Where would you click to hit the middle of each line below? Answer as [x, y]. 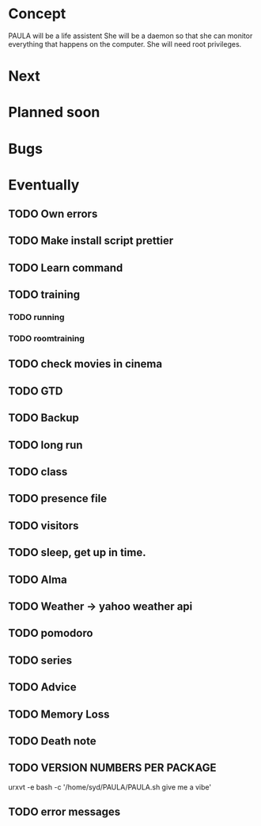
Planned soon [54, 112]
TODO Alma [38, 579]
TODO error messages [64, 812]
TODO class [38, 472]
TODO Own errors [53, 214]
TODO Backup [43, 418]
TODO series [40, 660]
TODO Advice [42, 687]
